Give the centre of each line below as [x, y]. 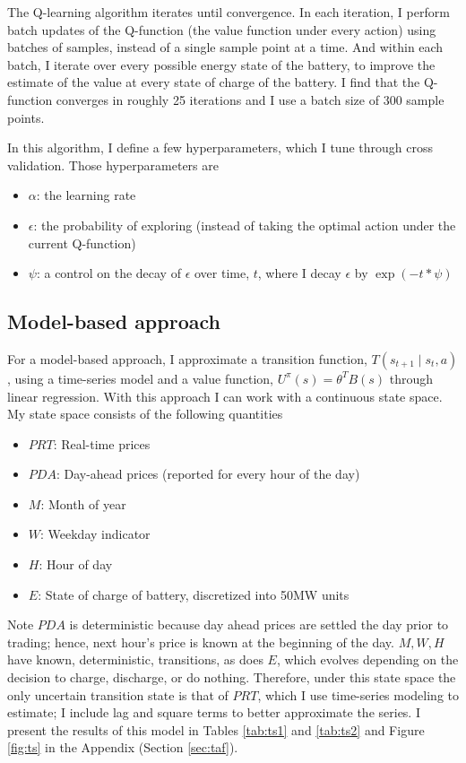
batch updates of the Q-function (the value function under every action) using [222, 29]
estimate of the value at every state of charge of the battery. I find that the [214, 82]
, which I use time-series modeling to [358, 694]
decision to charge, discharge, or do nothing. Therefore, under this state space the [232, 677]
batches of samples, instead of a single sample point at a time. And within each [225, 47]
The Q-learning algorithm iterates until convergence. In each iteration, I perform [229, 12]
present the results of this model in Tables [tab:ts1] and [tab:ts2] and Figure [216, 729]
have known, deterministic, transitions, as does [135, 659]
